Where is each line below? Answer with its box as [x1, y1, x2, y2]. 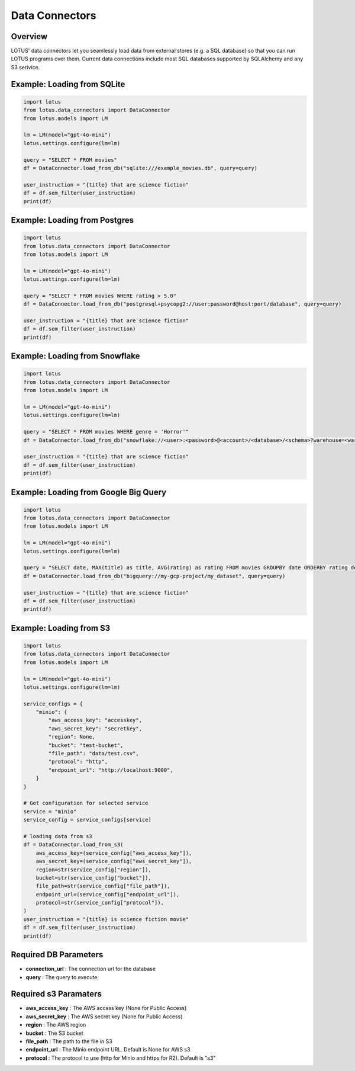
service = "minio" [23, 808, 77, 815]
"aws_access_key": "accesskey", [48, 717, 142, 724]
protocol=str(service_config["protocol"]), [35, 899, 164, 906]
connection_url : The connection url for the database [25, 966, 156, 973]
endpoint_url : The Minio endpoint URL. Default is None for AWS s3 [25, 1046, 191, 1053]
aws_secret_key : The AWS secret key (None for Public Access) [25, 1013, 183, 1020]
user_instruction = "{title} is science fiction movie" [23, 916, 189, 922]
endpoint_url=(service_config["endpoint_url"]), [35, 891, 180, 897]
